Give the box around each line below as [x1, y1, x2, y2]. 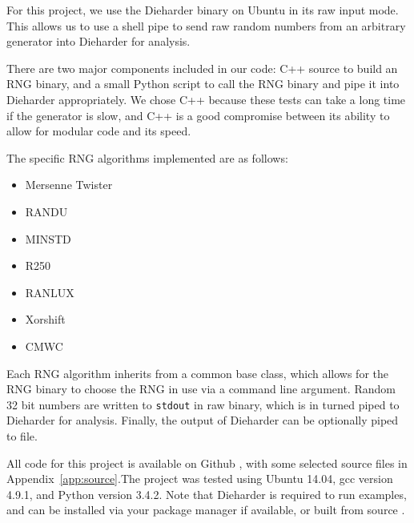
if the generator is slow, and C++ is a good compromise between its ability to [6, 107, 390, 123]
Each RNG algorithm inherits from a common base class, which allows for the [6, 364, 388, 381]
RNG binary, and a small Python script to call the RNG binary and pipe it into [6, 75, 400, 92]
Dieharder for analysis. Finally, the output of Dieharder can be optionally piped [6, 412, 399, 428]
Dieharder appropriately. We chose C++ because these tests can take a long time [6, 91, 406, 107]
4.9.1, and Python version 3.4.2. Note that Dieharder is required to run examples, [6, 485, 407, 502]
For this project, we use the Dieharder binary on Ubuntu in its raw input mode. [6, 2, 399, 18]
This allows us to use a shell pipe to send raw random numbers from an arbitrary [6, 17, 406, 34]
